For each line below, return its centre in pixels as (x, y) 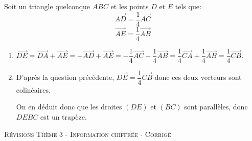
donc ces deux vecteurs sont (198, 77)
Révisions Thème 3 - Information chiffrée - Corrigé (88, 134)
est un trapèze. (64, 117)
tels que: (188, 6)
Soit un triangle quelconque (47, 6)
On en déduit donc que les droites (69, 107)
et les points (130, 6)
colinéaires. (33, 89)
